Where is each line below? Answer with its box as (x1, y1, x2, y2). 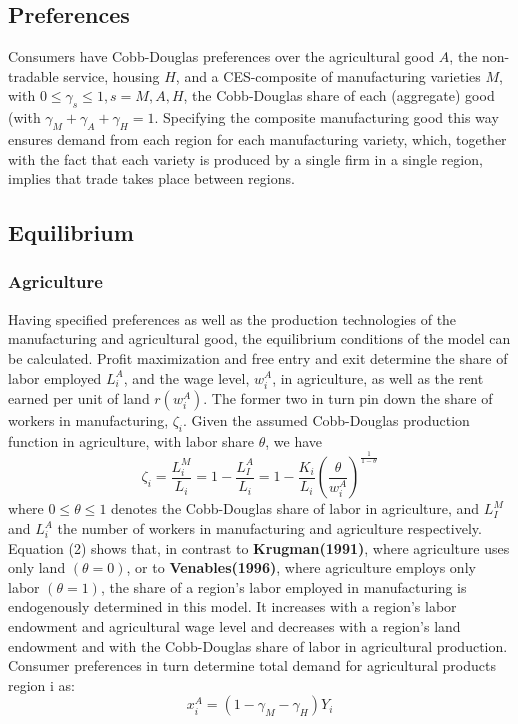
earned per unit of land (8, 387, 150, 408)
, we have (265, 430, 323, 451)
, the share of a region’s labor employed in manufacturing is (100, 576, 467, 597)
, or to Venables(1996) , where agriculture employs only (126, 557, 476, 578)
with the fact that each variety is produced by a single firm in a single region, (8, 148, 483, 169)
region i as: (8, 674, 76, 695)
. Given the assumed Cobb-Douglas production (183, 409, 470, 430)
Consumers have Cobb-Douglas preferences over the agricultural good (8, 46, 435, 67)
